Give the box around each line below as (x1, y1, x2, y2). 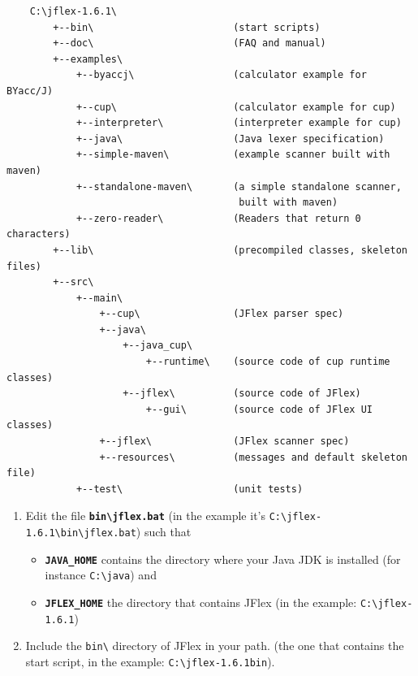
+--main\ (75, 292, 123, 304)
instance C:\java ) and (45, 566, 157, 583)
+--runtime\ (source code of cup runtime (145, 356, 390, 368)
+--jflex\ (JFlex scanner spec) (99, 435, 350, 448)
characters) (6, 228, 71, 240)
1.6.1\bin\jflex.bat (25, 527, 136, 539)
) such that (136, 523, 192, 540)
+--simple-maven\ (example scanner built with (75, 149, 390, 161)
